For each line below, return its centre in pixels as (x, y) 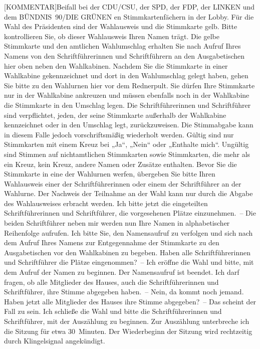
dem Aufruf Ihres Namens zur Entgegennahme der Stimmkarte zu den (112, 242)
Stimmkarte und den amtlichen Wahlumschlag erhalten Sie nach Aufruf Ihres (122, 46)
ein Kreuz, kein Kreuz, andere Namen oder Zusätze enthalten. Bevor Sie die (120, 164)
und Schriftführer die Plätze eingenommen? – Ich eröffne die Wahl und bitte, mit (129, 262)
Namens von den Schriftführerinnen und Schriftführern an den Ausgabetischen (124, 55)
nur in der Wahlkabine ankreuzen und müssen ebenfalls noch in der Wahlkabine (127, 95)
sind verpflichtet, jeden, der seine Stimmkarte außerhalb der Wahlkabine (115, 115)
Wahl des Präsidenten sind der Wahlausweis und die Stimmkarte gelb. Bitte (121, 26)
